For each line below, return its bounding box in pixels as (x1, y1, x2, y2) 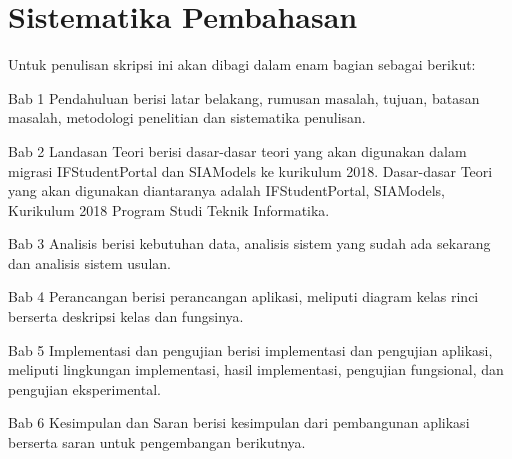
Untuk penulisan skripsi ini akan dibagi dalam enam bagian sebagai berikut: (8, 54, 476, 75)
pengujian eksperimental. (8, 378, 161, 399)
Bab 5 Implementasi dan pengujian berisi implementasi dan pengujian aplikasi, (8, 339, 493, 360)
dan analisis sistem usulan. (8, 252, 171, 273)
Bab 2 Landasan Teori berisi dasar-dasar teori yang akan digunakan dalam (8, 140, 467, 161)
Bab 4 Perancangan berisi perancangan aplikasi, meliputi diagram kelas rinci (8, 286, 479, 307)
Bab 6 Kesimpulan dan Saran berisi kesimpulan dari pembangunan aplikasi (8, 412, 470, 433)
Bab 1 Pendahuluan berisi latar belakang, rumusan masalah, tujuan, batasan (8, 87, 480, 108)
